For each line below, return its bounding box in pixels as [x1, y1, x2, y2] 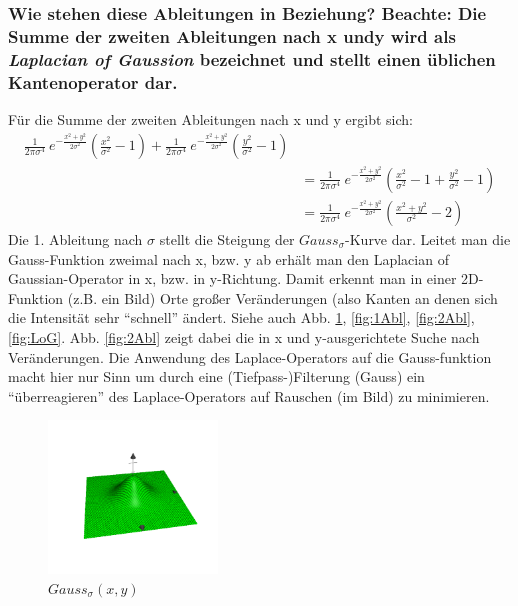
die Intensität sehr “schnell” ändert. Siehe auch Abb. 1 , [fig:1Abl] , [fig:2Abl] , [8, 307, 475, 328]
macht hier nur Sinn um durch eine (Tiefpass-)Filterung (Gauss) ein [8, 366, 425, 387]
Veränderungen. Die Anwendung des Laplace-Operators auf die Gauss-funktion [8, 346, 492, 367]
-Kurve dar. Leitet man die [345, 228, 511, 249]
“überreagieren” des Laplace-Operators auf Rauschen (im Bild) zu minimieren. [8, 385, 490, 406]
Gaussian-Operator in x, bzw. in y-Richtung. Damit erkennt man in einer [8, 268, 457, 289]
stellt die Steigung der [159, 228, 295, 249]
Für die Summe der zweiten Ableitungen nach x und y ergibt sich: [8, 108, 413, 129]
